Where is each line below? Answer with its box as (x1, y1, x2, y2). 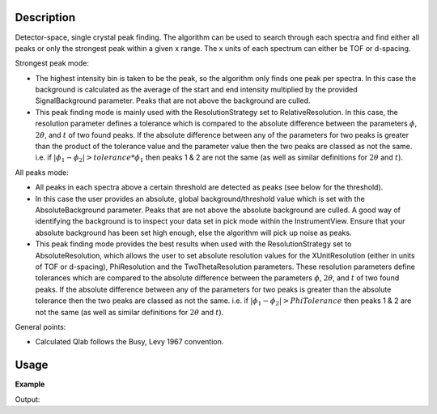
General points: (15, 322, 66, 331)
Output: (15, 394, 40, 404)
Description (15, 11, 76, 24)
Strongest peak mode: (15, 58, 89, 68)
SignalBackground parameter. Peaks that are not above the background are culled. (35, 96, 311, 105)
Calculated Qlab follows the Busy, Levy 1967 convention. (35, 337, 224, 347)
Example (15, 379, 45, 389)
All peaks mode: (15, 167, 69, 177)
